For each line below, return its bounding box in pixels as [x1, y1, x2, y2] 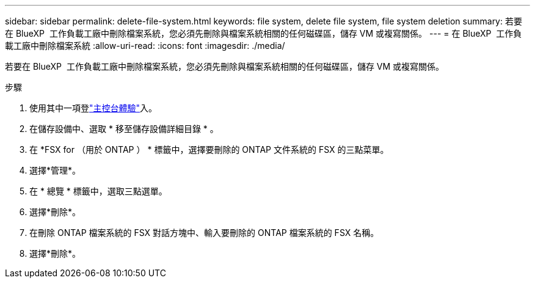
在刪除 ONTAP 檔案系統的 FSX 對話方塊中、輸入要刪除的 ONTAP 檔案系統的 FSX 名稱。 [29, 227, 379, 238]
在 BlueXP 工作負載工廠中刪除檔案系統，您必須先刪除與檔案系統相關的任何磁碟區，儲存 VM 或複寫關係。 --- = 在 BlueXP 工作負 [5, 28, 522, 39]
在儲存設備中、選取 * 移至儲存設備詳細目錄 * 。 [29, 123, 219, 134]
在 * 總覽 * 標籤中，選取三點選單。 [29, 186, 167, 196]
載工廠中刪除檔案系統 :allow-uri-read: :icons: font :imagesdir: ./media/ [5, 40, 285, 51]
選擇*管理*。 [29, 165, 81, 175]
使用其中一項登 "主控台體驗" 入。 [29, 103, 158, 113]
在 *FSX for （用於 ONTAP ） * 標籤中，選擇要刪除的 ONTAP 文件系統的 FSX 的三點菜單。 [29, 144, 389, 155]
